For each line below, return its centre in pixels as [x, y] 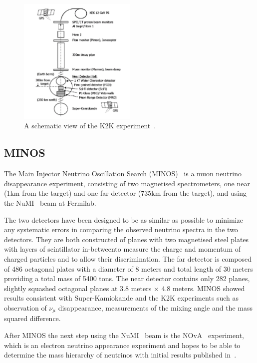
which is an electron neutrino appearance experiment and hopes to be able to [122, 345]
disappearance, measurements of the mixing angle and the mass [155, 307]
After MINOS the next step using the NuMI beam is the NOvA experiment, [124, 335]
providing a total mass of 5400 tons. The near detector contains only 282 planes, [127, 278]
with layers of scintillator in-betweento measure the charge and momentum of [123, 249]
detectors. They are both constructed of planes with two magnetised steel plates [127, 239]
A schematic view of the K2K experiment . [90, 126]
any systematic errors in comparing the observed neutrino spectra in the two [121, 229]
